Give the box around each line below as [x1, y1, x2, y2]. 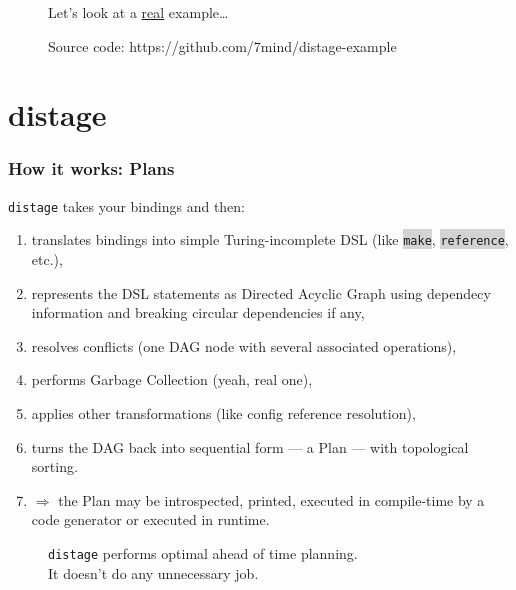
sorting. [31, 456, 78, 477]
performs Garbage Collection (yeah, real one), [31, 369, 313, 390]
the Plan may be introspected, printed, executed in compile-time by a [58, 489, 485, 510]
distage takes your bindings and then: [8, 195, 246, 216]
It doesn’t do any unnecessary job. [48, 562, 259, 583]
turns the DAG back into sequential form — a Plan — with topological [31, 436, 469, 457]
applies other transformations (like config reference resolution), [31, 403, 416, 424]
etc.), [31, 249, 63, 270]
